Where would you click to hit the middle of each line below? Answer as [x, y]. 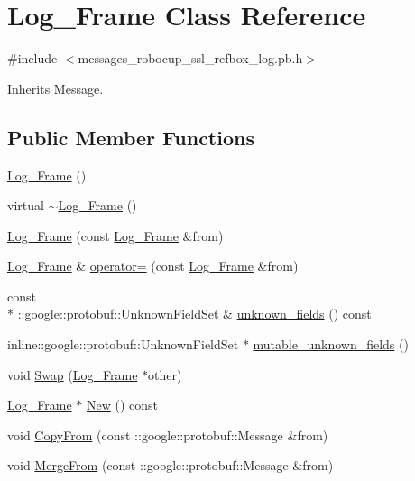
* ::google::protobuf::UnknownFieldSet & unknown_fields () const [189, 314]
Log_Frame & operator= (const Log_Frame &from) [153, 266]
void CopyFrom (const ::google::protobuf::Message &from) [168, 435]
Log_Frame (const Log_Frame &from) [115, 235]
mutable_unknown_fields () [331, 344]
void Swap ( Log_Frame [73, 374]
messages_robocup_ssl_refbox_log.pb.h [190, 58]
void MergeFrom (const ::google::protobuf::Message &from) [171, 465]
